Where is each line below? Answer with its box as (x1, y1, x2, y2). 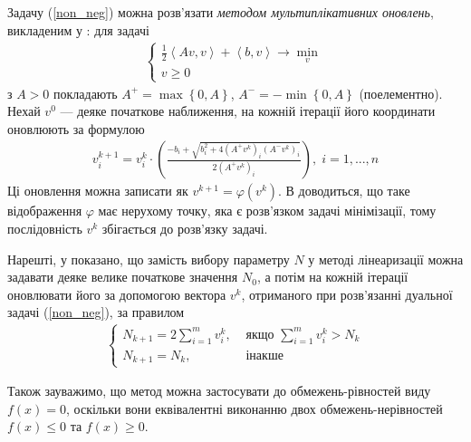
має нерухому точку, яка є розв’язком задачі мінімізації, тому (98, 201, 437, 220)
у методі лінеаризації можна (308, 249, 464, 268)
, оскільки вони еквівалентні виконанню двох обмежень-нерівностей (66, 399, 443, 418)
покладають (53, 83, 118, 102)
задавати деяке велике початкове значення (7, 267, 238, 286)
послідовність (7, 218, 82, 237)
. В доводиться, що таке (278, 181, 410, 200)
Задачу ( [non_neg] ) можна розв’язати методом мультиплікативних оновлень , (7, 3, 434, 21)
